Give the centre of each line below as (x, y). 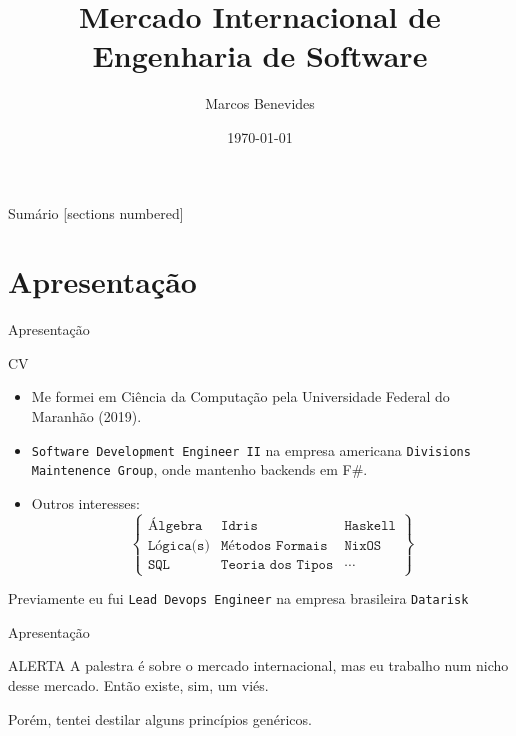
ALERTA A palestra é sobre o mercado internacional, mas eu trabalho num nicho (258, 665)
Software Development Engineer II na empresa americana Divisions (251, 449)
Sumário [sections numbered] (96, 212)
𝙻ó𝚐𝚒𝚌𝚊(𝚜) (178, 545)
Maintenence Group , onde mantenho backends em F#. (199, 469)
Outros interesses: (85, 502)
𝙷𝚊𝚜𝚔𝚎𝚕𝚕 (370, 525)
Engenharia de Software (260, 55)
